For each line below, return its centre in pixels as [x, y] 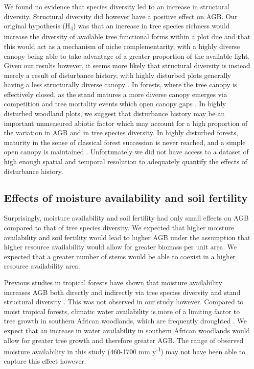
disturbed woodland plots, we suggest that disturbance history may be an [115, 113]
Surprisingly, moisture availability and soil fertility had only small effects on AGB [127, 218]
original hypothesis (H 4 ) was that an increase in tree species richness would [117, 26]
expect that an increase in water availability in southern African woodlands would [127, 330]
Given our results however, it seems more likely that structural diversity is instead [127, 65]
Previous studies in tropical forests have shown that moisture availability [113, 282]
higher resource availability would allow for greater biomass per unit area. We [120, 247]
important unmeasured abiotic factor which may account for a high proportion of [126, 123]
